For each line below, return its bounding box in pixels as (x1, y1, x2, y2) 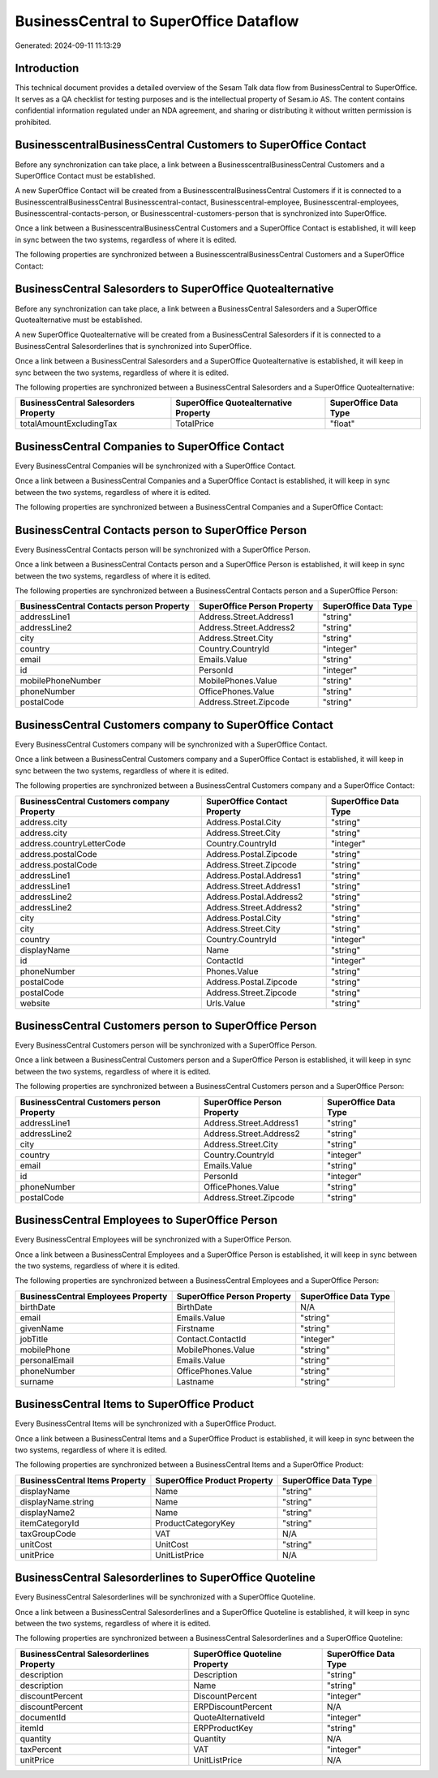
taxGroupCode (19, 1528, 76, 1539)
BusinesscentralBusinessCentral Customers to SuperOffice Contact (15, 138, 367, 152)
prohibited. (15, 117, 52, 127)
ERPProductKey (193, 1722, 253, 1733)
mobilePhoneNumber (19, 675, 101, 687)
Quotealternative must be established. (15, 315, 143, 325)
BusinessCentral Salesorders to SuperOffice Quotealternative (15, 282, 334, 296)
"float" (329, 418, 355, 429)
